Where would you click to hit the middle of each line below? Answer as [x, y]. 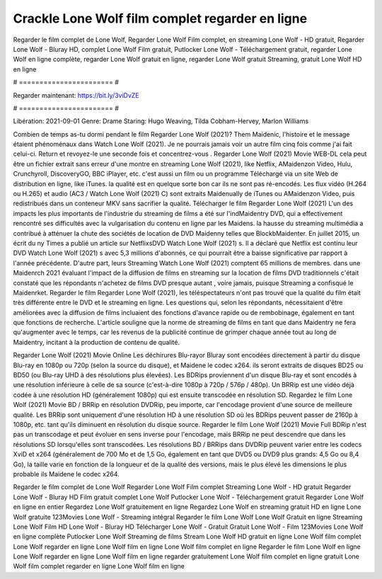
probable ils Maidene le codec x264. [66, 474]
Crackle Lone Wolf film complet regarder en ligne [160, 18]
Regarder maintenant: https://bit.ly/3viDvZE [76, 95]
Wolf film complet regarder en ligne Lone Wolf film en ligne [99, 566]
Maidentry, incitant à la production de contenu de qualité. [97, 342]
